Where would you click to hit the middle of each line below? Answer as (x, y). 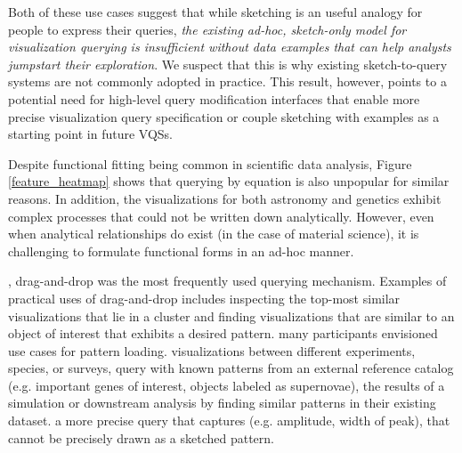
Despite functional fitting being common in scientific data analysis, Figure (210, 163)
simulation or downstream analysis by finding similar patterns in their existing (222, 403)
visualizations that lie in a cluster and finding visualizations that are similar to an (231, 315)
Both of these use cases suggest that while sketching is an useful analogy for (215, 12)
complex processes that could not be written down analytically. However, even (221, 216)
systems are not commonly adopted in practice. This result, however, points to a (227, 81)
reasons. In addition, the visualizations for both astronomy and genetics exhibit (225, 198)
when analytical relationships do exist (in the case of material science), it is (214, 234)
